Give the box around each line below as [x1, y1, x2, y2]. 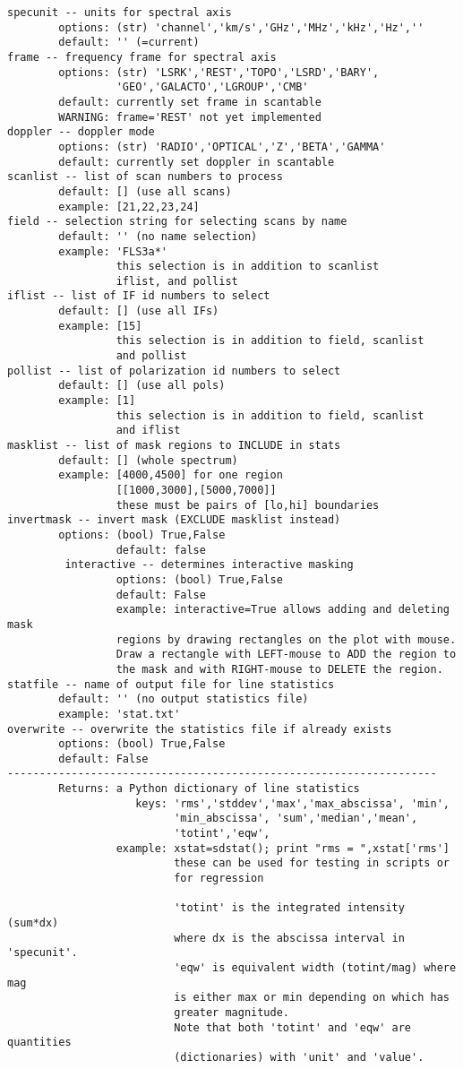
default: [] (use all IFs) [58, 305, 219, 318]
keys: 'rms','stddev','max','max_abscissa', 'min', [135, 797, 450, 810]
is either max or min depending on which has [174, 991, 450, 1004]
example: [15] [58, 319, 142, 332]
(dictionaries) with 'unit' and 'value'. [174, 1050, 424, 1064]
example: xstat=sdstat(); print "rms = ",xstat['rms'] [116, 841, 450, 855]
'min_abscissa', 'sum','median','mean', [174, 812, 418, 825]
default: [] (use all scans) [58, 185, 232, 198]
